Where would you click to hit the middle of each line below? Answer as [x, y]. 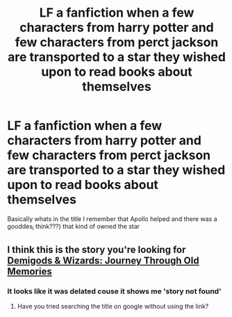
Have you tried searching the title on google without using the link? [113, 307]
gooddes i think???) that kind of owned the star [74, 227]
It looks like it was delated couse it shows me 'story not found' [114, 291]
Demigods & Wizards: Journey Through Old [103, 261]
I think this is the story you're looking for [97, 250]
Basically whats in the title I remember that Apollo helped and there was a [112, 219]
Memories [30, 271]
